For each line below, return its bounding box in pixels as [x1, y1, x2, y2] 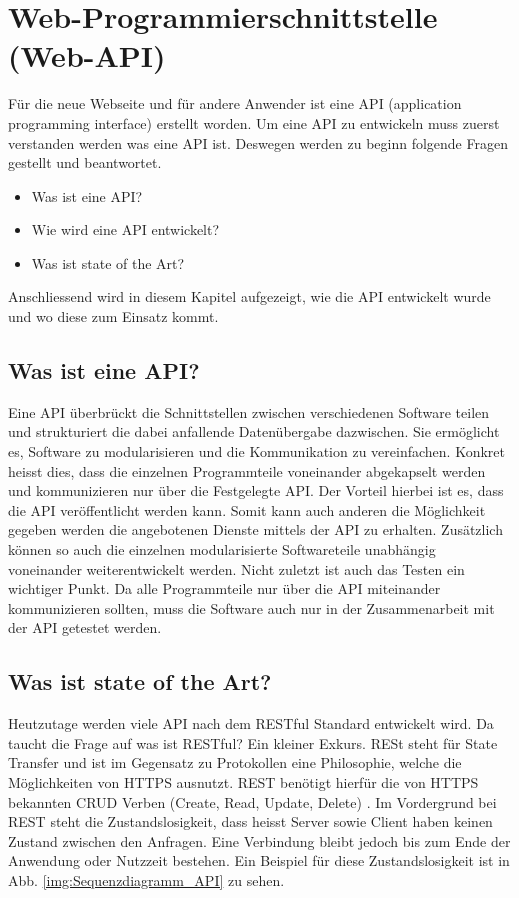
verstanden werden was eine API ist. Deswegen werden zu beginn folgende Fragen [8, 132, 508, 153]
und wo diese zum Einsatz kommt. [8, 306, 219, 327]
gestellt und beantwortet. [8, 152, 162, 173]
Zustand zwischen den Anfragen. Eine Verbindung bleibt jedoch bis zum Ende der [8, 830, 511, 851]
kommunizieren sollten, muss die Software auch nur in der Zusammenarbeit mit [8, 597, 495, 618]
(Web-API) [8, 35, 166, 76]
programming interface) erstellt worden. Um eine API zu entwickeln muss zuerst [8, 112, 500, 133]
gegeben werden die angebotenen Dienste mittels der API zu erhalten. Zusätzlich [8, 519, 503, 540]
